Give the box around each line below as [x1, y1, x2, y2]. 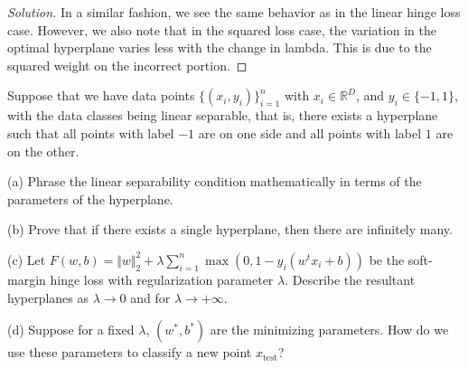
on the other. [7, 141, 80, 160]
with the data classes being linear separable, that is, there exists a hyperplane [7, 106, 438, 125]
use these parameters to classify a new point [7, 343, 252, 362]
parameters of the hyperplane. [7, 189, 173, 208]
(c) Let [7, 250, 46, 269]
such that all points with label [7, 123, 174, 142]
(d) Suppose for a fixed [7, 320, 135, 339]
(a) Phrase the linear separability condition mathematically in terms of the [7, 172, 422, 191]
